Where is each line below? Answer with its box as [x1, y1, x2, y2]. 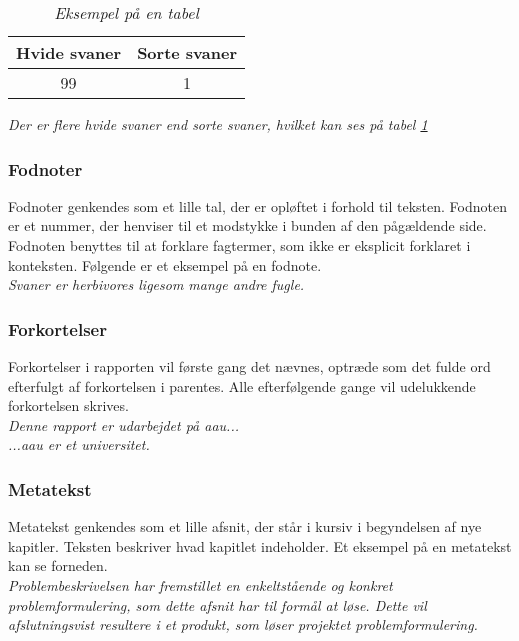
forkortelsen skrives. [8, 395, 129, 416]
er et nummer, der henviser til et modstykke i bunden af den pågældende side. [8, 215, 487, 236]
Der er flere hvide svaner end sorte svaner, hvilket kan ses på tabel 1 [8, 114, 428, 134]
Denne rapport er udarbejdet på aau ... [8, 414, 240, 435]
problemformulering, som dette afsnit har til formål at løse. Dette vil [8, 594, 427, 615]
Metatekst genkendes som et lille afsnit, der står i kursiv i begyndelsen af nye [8, 516, 482, 537]
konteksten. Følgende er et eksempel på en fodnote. [8, 254, 322, 275]
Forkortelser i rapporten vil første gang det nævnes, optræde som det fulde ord [8, 356, 491, 376]
